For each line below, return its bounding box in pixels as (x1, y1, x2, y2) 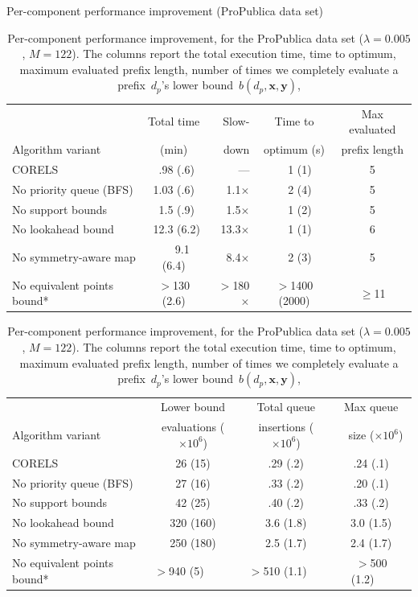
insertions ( (258, 418, 314, 435)
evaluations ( (161, 418, 225, 435)
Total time (148, 113, 200, 130)
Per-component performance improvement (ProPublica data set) (6, 2, 324, 19)
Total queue (256, 398, 315, 415)
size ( (348, 426, 375, 443)
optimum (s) (263, 141, 325, 158)
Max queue (343, 398, 399, 415)
